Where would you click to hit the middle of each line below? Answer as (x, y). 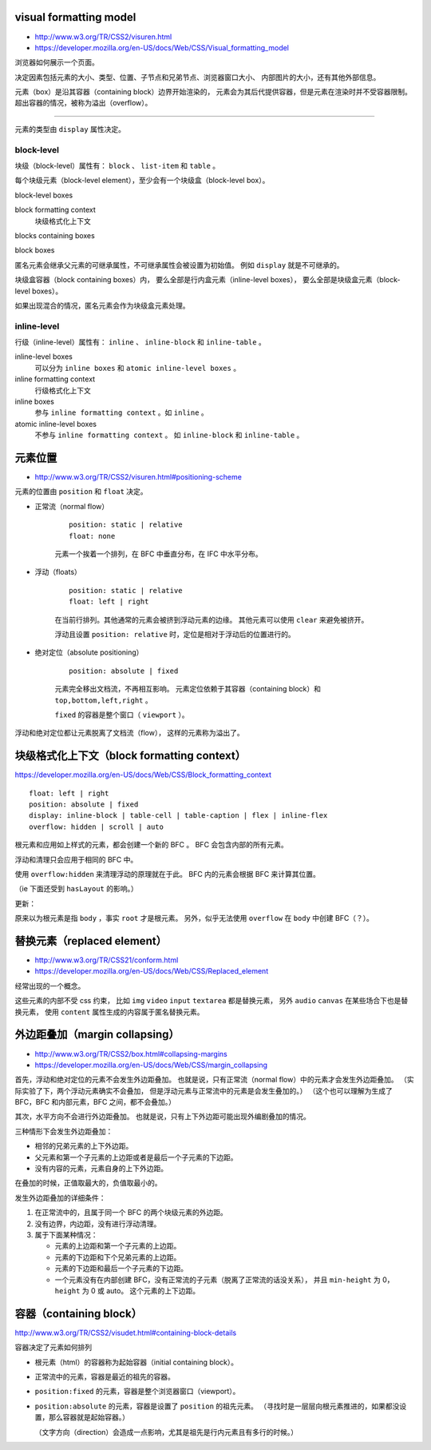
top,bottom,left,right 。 (103, 700)
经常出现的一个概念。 (50, 986)
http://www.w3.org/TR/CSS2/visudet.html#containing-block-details (126, 1332)
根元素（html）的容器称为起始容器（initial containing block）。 (136, 1362)
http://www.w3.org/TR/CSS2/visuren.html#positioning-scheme (138, 477)
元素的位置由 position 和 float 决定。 (81, 492)
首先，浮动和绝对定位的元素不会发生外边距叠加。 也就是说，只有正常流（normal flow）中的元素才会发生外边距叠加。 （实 (214, 1080)
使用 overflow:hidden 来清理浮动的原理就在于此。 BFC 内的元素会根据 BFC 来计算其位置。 (168, 874)
